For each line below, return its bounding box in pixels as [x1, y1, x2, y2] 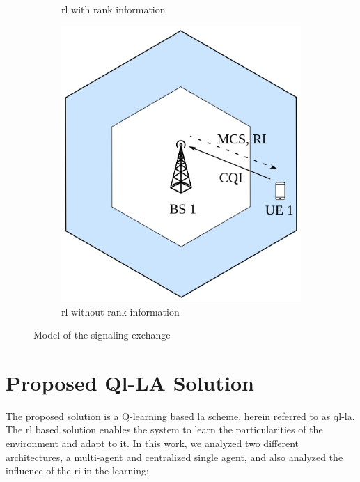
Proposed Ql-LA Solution [6, 368, 254, 396]
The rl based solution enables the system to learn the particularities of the [6, 422, 323, 437]
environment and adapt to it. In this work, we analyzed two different [6, 436, 299, 451]
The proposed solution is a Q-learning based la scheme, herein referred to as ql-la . [6, 408, 355, 423]
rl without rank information [61, 304, 180, 318]
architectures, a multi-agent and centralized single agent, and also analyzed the [6, 449, 343, 464]
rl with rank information [61, 2, 166, 16]
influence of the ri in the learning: [6, 463, 149, 478]
